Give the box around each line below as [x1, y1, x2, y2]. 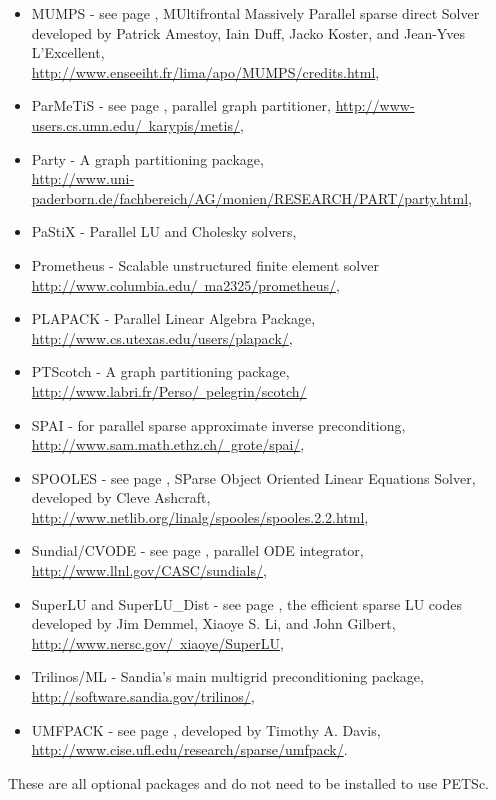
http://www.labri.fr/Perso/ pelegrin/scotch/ [31, 380, 307, 401]
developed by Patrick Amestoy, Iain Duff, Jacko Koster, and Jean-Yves [31, 22, 465, 43]
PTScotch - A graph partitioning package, [31, 361, 290, 382]
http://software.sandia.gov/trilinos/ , [31, 686, 255, 707]
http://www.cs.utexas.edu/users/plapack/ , [31, 327, 293, 348]
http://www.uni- [31, 168, 135, 189]
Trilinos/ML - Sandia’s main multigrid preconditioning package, [31, 666, 424, 687]
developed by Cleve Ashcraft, [31, 487, 211, 508]
